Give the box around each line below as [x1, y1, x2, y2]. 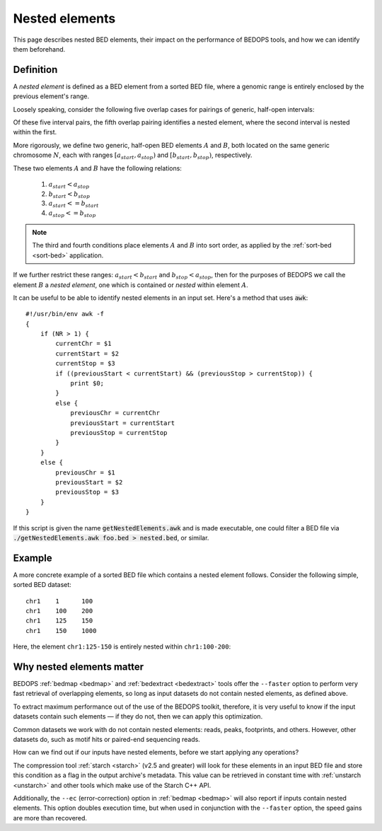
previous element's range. [13, 92, 90, 100]
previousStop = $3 [55, 488, 120, 496]
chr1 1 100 [25, 597, 93, 605]
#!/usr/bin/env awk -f [25, 310, 105, 318]
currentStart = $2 [55, 349, 120, 357]
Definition [13, 64, 58, 76]
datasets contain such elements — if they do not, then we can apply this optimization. [13, 712, 263, 721]
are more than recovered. [13, 813, 88, 822]
